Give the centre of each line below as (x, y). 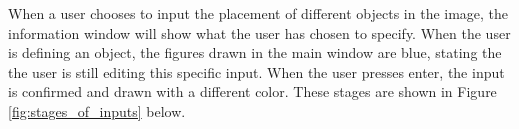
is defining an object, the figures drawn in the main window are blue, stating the (255, 52)
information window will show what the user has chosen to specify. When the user (259, 32)
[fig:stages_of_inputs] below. (97, 110)
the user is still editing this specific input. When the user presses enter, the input (256, 71)
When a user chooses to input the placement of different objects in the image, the (258, 13)
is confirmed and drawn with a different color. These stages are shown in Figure (252, 91)
